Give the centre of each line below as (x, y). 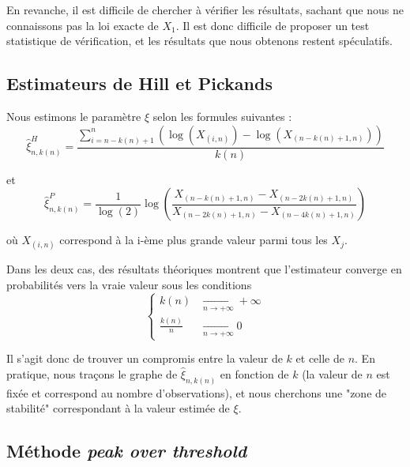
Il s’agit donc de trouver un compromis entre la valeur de (145, 358)
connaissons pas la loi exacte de (83, 25)
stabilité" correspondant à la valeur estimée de (118, 408)
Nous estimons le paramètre (74, 116)
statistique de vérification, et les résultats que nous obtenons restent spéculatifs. (199, 41)
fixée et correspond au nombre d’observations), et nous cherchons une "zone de (197, 392)
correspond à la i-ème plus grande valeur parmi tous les (194, 240)
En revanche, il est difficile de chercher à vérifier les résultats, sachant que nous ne (205, 9)
